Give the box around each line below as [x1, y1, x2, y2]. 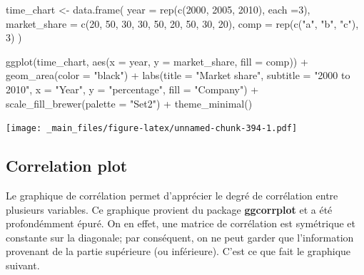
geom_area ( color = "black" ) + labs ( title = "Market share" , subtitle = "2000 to [6, 68, 350, 83]
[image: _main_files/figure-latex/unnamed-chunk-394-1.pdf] [6, 123, 298, 134]
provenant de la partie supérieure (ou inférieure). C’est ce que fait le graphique [6, 244, 351, 259]
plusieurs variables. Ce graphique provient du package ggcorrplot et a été [6, 202, 333, 217]
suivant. [6, 257, 40, 272]
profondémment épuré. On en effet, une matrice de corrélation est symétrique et [6, 216, 355, 231]
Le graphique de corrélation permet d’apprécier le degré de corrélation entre [6, 188, 338, 203]
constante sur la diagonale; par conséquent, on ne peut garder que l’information [6, 229, 354, 244]
